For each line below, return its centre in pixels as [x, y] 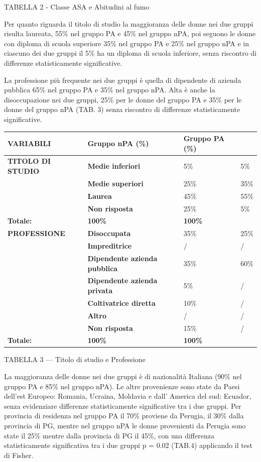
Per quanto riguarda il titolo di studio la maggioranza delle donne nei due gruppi [129, 23]
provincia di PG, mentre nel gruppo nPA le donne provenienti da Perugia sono [125, 426]
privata [100, 290]
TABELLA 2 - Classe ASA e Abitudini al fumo [77, 7]
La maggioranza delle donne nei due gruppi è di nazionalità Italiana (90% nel [123, 376]
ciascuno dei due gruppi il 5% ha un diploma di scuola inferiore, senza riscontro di [130, 53]
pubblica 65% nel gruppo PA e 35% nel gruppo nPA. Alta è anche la [110, 90]
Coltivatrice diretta [121, 303]
